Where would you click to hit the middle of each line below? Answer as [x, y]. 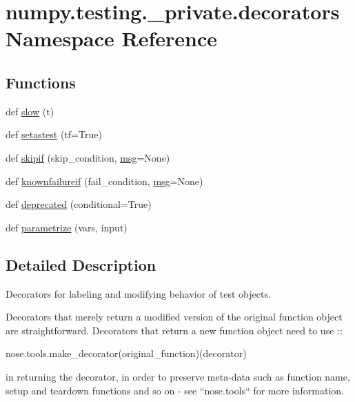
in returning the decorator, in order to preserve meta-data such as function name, [178, 376]
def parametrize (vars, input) [67, 227]
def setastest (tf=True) [54, 134]
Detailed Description [81, 264]
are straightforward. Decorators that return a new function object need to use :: [174, 330]
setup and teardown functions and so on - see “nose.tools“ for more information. [175, 390]
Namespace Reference [111, 38]
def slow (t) [30, 111]
